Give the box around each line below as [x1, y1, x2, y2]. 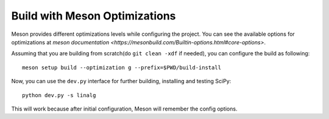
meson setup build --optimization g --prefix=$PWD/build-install [22, 64, 222, 71]
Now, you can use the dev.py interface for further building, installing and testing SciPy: [11, 78, 232, 85]
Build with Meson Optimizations [11, 9, 176, 22]
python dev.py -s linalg [22, 92, 96, 98]
